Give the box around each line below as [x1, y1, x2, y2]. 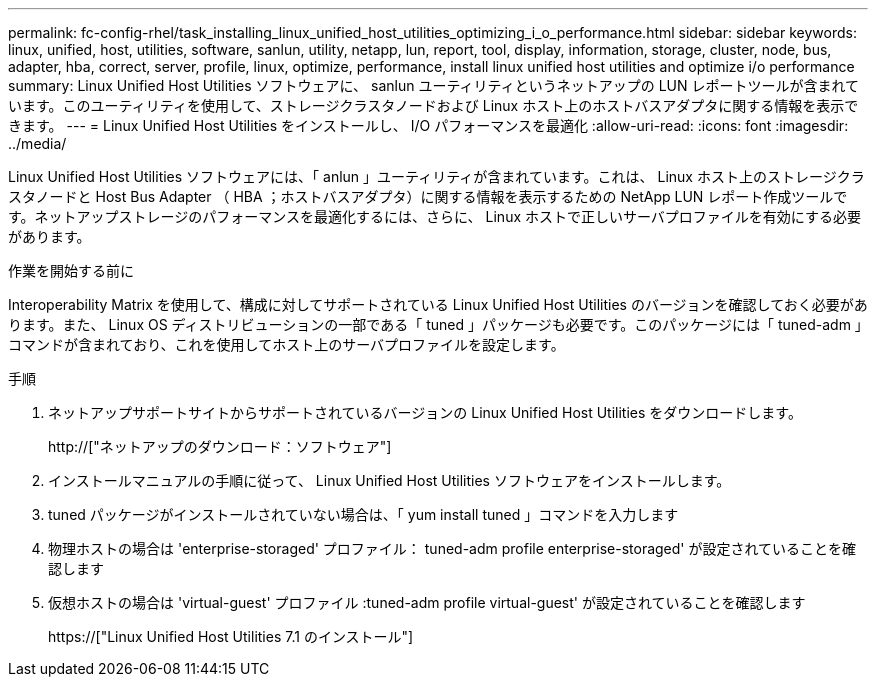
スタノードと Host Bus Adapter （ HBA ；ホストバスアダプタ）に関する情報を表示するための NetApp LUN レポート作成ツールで [8, 188, 848, 205]
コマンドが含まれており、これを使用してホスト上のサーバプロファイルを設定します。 [8, 336, 565, 353]
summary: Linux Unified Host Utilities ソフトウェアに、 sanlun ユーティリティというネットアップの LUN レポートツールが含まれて [8, 77, 860, 94]
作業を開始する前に [8, 262, 134, 279]
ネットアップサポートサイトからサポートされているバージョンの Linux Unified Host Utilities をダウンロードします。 [48, 404, 802, 421]
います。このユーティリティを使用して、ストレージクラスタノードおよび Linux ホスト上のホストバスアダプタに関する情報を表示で [8, 97, 859, 114]
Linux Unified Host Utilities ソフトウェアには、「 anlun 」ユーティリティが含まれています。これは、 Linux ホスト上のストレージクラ [8, 168, 865, 185]
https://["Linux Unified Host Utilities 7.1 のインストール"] [48, 628, 414, 645]
